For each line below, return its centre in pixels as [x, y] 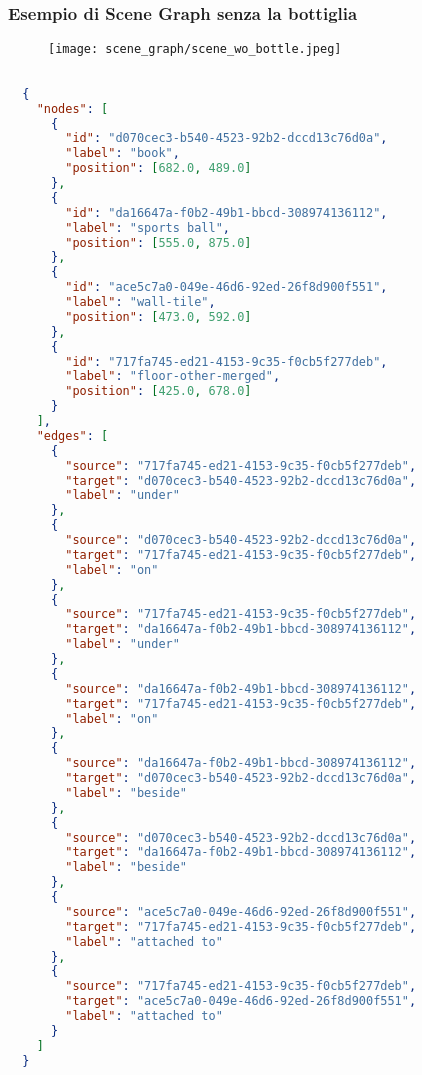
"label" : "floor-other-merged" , [173, 376]
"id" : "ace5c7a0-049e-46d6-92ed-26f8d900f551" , [226, 287]
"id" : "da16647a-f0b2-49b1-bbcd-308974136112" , [226, 212]
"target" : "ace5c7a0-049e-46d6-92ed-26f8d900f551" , [241, 1001]
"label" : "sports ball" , [147, 227]
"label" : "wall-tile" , [140, 302]
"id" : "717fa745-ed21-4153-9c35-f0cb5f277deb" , [226, 361]
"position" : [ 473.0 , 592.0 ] [158, 316]
